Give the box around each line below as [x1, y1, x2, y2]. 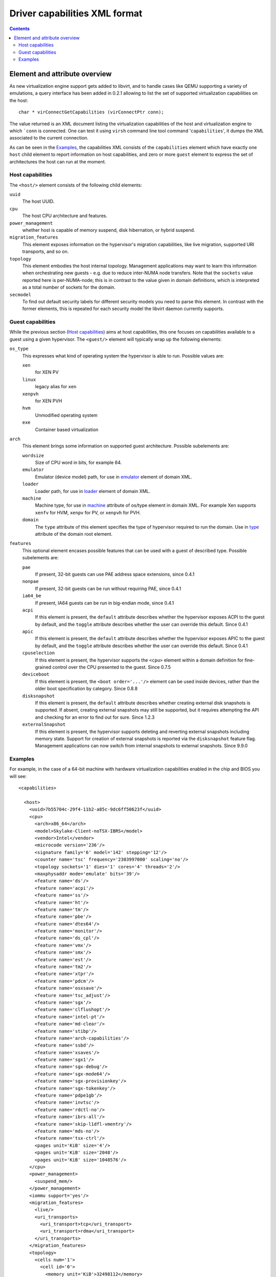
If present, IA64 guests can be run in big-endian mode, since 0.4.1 [35, 600, 174, 606]
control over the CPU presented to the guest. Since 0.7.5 [52, 664, 171, 670]
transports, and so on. [22, 248, 69, 255]
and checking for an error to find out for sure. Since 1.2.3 [35, 714, 155, 720]
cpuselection [22, 650, 55, 656]
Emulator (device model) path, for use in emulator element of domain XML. [35, 474, 193, 480]
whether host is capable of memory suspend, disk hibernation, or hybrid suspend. [22, 227, 195, 233]
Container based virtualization [35, 427, 99, 433]
